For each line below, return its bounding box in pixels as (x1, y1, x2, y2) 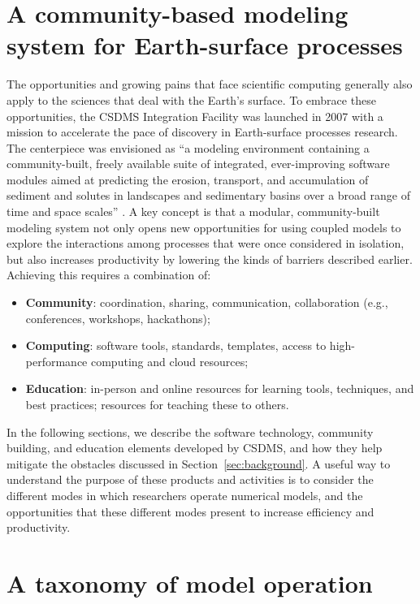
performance (25, 352, 88, 369)
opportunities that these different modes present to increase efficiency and (6, 503, 375, 520)
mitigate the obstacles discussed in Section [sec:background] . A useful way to (6, 455, 391, 472)
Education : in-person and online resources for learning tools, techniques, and (25, 380, 414, 397)
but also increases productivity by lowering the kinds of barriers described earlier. (6, 250, 413, 267)
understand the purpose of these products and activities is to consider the (6, 471, 374, 488)
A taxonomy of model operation (6, 566, 373, 599)
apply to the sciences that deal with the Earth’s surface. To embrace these (6, 91, 376, 108)
